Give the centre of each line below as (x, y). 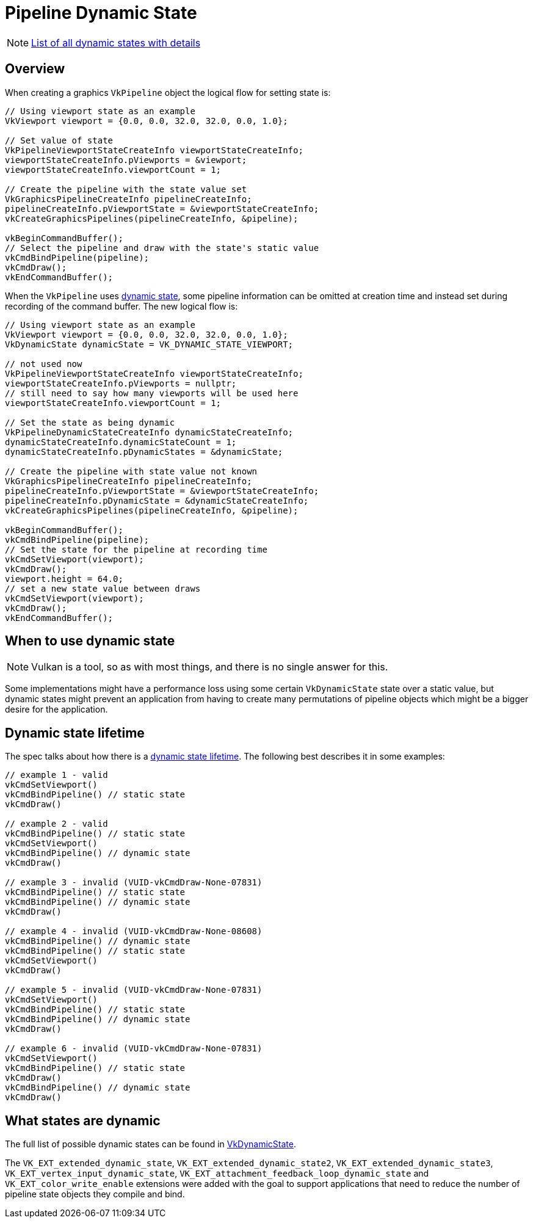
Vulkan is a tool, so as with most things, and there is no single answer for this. (210, 667)
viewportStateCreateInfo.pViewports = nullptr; (121, 383)
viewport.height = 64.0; (64, 579)
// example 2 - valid (56, 824)
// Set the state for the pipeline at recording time (136, 549)
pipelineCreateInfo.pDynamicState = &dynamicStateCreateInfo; (157, 500)
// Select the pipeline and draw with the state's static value (162, 248)
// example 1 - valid (56, 775)
